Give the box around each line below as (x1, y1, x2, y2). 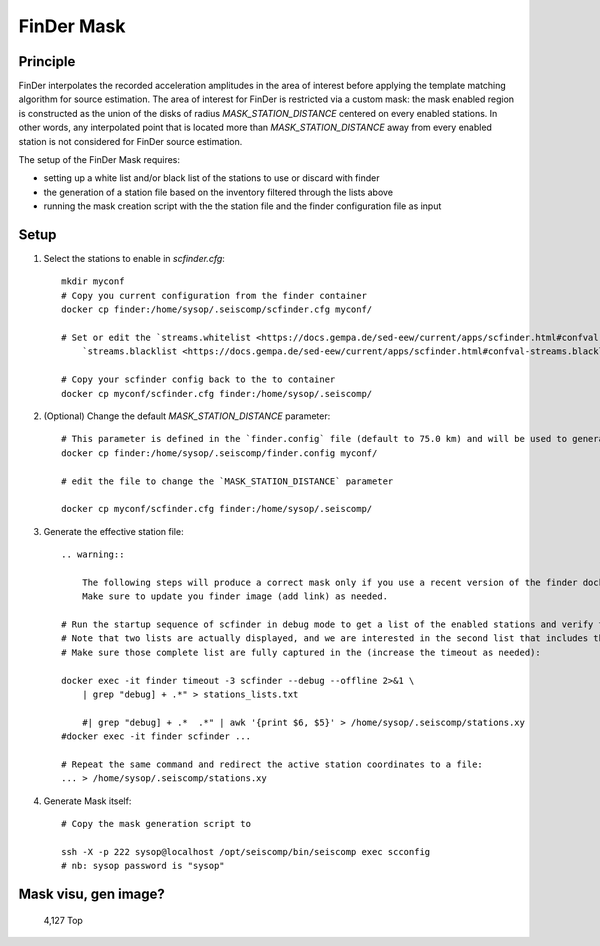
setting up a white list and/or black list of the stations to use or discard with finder (43, 172, 380, 184)
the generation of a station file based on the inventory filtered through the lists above (43, 186, 394, 198)
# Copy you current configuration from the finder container (61, 290, 367, 301)
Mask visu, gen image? (18, 886, 165, 903)
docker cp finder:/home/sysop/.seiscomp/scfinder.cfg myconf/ (61, 304, 373, 315)
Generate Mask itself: (43, 795, 132, 807)
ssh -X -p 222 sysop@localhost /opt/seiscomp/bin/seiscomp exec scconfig (61, 846, 431, 857)
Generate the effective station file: (43, 525, 184, 537)
